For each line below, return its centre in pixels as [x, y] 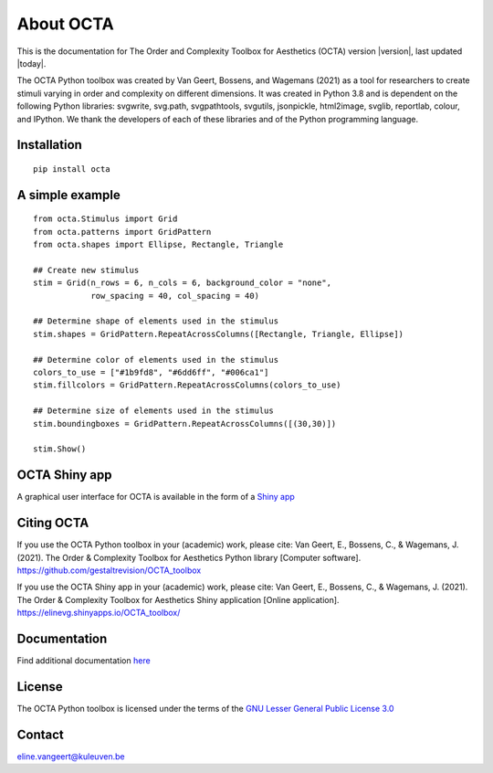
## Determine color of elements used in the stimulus [156, 360]
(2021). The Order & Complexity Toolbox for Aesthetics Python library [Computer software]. [189, 557]
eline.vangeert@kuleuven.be [71, 756]
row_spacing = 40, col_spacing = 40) [175, 296]
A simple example [68, 195]
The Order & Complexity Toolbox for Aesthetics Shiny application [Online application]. [178, 599]
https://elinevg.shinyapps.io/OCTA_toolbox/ [99, 613]
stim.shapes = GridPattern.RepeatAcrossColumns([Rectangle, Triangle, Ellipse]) [219, 334]
